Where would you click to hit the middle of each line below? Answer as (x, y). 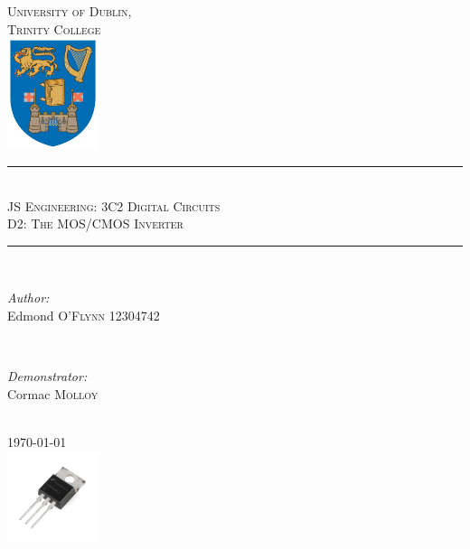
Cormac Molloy (53, 393)
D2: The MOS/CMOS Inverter (95, 223)
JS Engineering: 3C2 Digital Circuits (114, 205)
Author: (28, 298)
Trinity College (54, 28)
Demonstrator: (47, 376)
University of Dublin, (70, 11)
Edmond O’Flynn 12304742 (84, 316)
